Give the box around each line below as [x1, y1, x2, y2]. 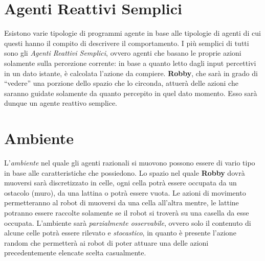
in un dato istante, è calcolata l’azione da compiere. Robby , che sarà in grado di [4, 67, 258, 78]
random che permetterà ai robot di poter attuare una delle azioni [4, 237, 209, 248]
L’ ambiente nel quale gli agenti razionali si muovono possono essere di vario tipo [4, 157, 255, 168]
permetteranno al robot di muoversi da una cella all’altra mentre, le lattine [4, 197, 239, 208]
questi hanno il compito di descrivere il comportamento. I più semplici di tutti [4, 37, 249, 48]
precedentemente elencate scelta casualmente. [4, 247, 146, 258]
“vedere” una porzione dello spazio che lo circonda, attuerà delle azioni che [4, 78, 238, 88]
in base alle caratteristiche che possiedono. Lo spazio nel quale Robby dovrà [4, 167, 245, 178]
